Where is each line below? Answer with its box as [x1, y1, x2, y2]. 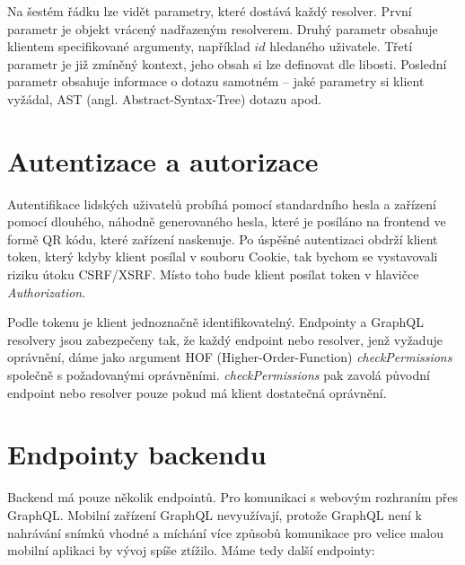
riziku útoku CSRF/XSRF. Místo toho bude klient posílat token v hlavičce [7, 265, 419, 284]
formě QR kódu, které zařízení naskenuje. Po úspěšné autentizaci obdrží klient [7, 229, 438, 248]
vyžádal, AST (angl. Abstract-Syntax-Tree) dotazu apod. [7, 89, 322, 108]
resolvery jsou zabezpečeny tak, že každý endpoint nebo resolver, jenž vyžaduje [7, 330, 443, 349]
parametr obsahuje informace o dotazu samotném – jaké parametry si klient [7, 72, 425, 91]
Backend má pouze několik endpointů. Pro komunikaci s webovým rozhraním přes [7, 488, 458, 507]
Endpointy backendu [7, 436, 267, 472]
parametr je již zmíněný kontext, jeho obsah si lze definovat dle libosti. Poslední [7, 54, 447, 73]
